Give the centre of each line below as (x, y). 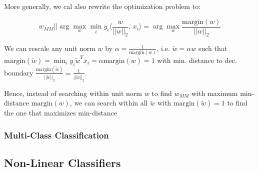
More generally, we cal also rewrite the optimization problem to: (102, 6)
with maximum (214, 93)
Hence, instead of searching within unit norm (73, 93)
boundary (19, 72)
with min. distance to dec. (197, 60)
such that (213, 48)
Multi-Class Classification (56, 135)
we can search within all (111, 103)
